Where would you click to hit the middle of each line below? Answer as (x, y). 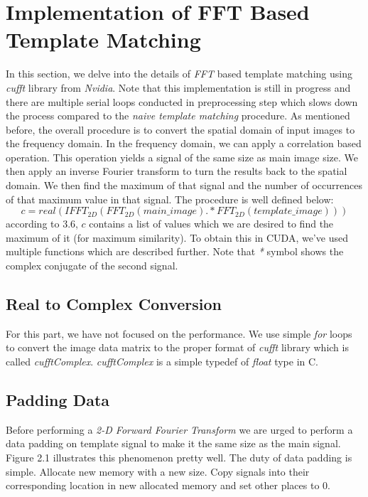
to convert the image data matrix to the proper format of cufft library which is (177, 347)
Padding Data (58, 400)
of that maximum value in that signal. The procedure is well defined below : (170, 199)
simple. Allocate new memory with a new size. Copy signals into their (158, 471)
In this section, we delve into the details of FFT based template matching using (179, 74)
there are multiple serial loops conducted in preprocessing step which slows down (182, 101)
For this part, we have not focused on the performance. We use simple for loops (179, 333)
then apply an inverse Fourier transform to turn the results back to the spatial (177, 171)
